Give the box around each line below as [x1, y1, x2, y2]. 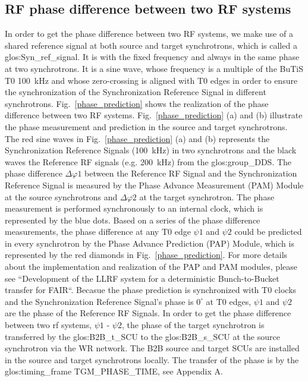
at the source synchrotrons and [5, 190, 118, 203]
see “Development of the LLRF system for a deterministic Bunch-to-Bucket [5, 272, 279, 284]
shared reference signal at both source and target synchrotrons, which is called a [5, 39, 297, 51]
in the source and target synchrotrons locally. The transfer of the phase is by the [5, 353, 299, 366]
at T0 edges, [206, 295, 252, 307]
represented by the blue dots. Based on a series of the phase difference [5, 213, 260, 226]
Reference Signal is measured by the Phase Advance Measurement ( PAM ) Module [5, 178, 304, 191]
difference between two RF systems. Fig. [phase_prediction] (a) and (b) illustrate [5, 109, 303, 121]
